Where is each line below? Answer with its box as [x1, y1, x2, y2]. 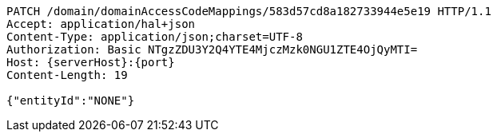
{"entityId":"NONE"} [6, 94, 135, 107]
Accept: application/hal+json [6, 18, 196, 30]
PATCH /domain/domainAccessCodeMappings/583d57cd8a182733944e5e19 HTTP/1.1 [6, 5, 491, 18]
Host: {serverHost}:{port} [6, 56, 175, 69]
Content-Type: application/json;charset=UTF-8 [6, 30, 303, 43]
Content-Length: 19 [6, 69, 128, 81]
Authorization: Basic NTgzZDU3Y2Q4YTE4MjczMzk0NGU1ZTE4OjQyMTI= [6, 43, 418, 56]
